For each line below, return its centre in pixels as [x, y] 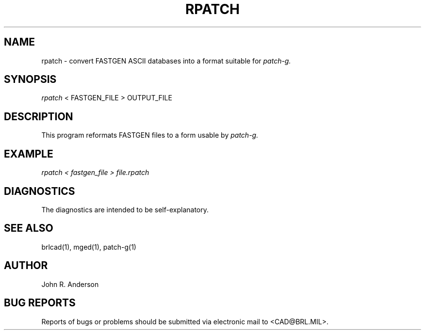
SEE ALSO [29, 228]
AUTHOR [26, 266]
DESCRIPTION [39, 116]
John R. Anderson [70, 284]
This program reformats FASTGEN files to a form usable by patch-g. [150, 135]
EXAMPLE [29, 154]
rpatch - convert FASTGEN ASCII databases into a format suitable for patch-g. [166, 61]
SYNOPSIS [30, 80]
